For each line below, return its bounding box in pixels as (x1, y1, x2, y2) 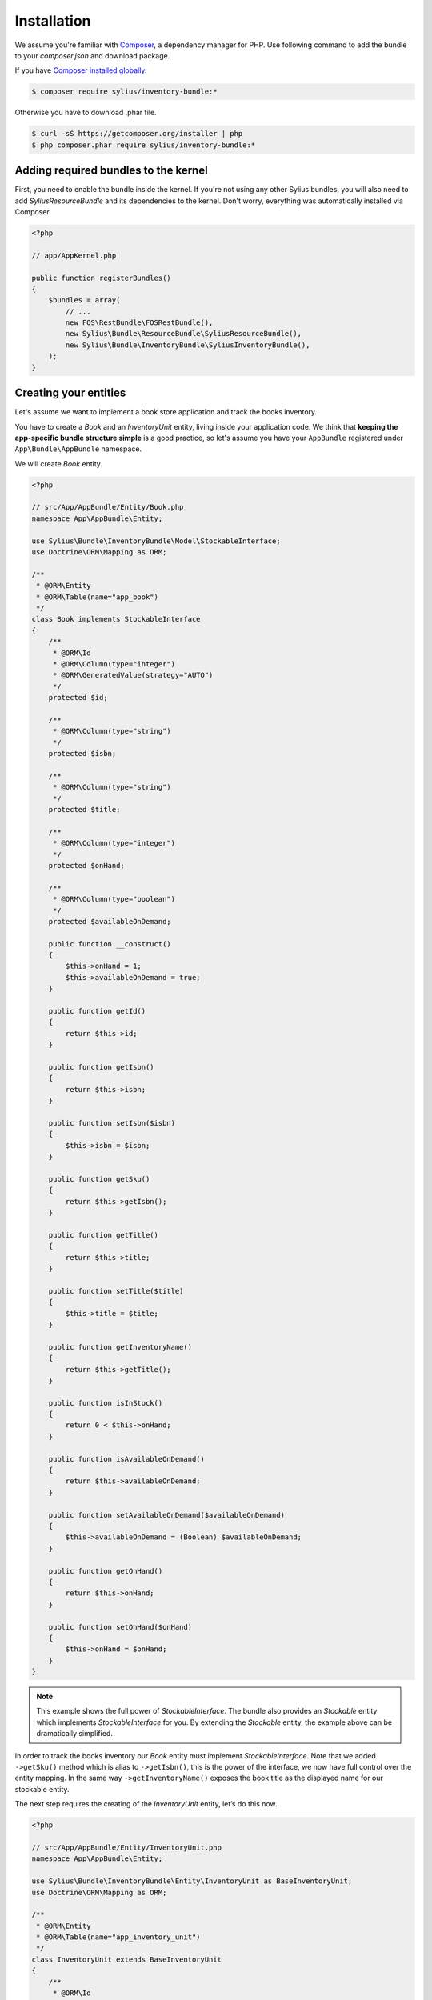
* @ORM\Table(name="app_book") (36, 592, 159, 602)
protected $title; (48, 805, 121, 814)
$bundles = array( (48, 296, 121, 305)
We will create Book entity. (14, 458, 103, 468)
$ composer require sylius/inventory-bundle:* (31, 87, 218, 96)
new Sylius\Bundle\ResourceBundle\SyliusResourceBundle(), (65, 329, 302, 338)
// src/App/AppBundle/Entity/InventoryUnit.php (31, 1842, 222, 1852)
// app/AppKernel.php (31, 250, 117, 260)
